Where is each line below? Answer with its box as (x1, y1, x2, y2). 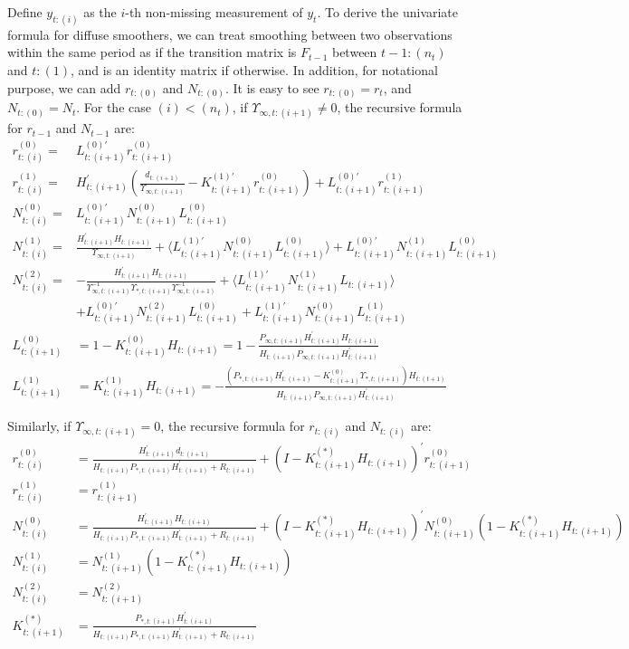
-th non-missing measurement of (125, 3, 303, 21)
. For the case (76, 98, 151, 117)
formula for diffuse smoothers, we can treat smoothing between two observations (7, 24, 453, 43)
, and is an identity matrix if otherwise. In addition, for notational (71, 61, 438, 80)
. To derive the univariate (317, 3, 459, 21)
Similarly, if (7, 416, 71, 435)
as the (83, 3, 117, 21)
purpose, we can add (7, 78, 121, 97)
